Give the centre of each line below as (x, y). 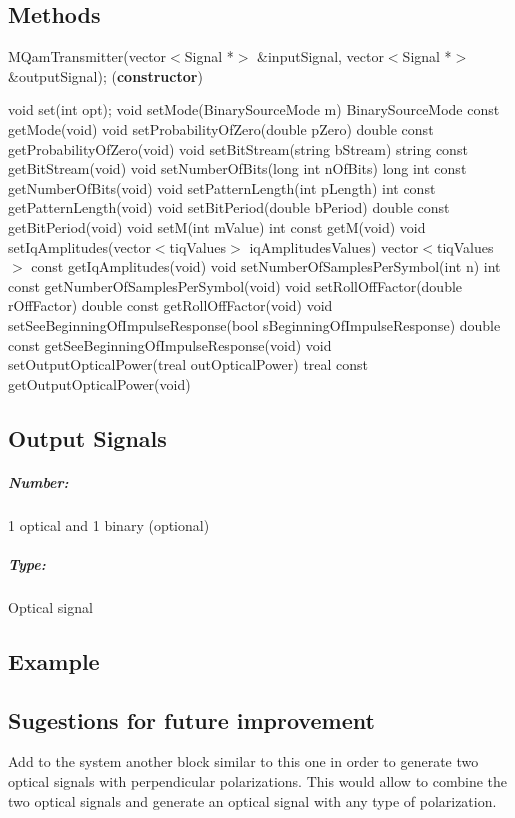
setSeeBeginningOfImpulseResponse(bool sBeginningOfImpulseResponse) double (254, 324)
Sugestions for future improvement (191, 719)
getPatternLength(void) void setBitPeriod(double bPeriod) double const (229, 207)
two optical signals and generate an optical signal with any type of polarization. (252, 800)
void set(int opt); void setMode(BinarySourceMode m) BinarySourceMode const (254, 109)
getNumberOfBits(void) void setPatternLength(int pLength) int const (222, 187)
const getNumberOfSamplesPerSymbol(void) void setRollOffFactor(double (235, 285)
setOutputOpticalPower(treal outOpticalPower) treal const (188, 364)
